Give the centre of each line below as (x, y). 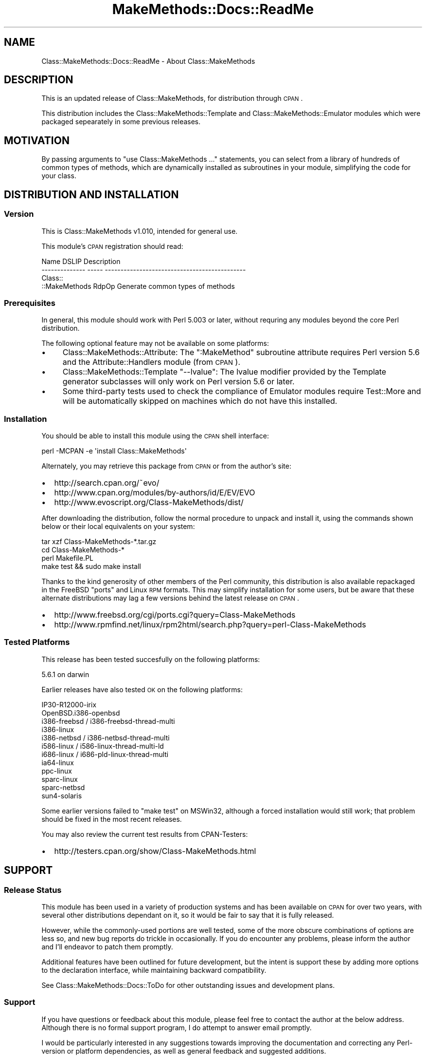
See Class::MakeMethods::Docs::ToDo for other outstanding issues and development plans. (188, 985)
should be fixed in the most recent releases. (112, 819)
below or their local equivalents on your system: (118, 526)
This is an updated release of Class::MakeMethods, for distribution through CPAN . (172, 98)
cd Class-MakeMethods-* (83, 550)
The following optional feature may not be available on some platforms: (155, 343)
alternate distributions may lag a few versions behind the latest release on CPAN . (170, 598)
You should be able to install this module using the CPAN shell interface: (155, 436)
